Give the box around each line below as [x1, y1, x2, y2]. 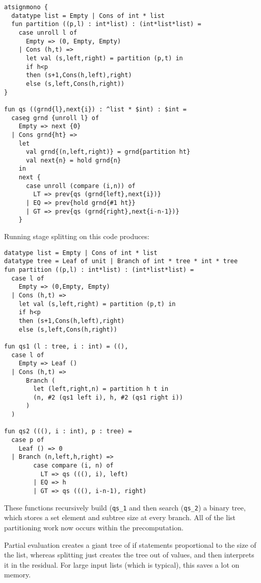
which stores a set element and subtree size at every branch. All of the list [4, 512, 236, 523]
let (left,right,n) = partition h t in [33, 385, 169, 393]
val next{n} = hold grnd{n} [25, 156, 121, 164]
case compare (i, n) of [33, 462, 114, 470]
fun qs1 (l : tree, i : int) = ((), [4, 342, 128, 350]
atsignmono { [4, 4, 48, 11]
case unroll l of [18, 29, 77, 36]
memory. [4, 569, 31, 580]
